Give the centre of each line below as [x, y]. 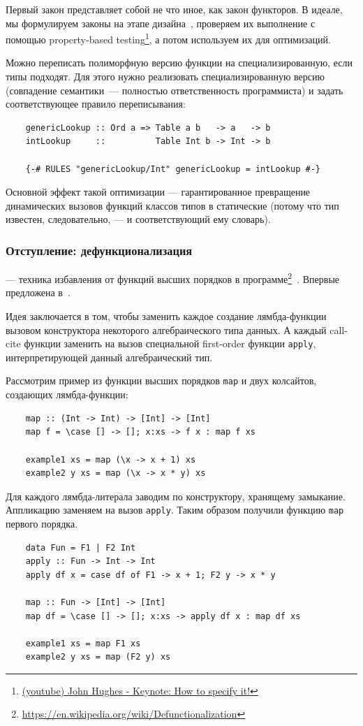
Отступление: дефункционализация [99, 250]
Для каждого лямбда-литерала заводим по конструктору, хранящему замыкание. [176, 496]
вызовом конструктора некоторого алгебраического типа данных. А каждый [166, 329]
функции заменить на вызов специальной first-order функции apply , [170, 343]
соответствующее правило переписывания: [96, 104]
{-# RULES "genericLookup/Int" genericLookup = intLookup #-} [173, 169]
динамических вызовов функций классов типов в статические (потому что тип [172, 205]
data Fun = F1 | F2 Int [81, 547]
